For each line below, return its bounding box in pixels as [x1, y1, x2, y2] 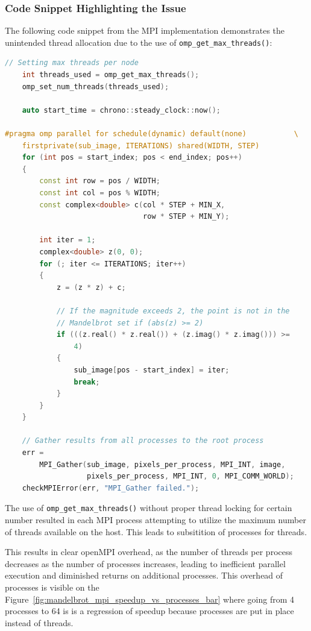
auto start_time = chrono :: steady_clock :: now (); [22, 105, 221, 115]
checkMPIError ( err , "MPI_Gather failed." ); [22, 483, 199, 492]
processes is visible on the [5, 581, 99, 594]
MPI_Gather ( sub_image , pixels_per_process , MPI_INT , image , [39, 460, 286, 469]
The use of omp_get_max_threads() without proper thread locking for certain [5, 501, 292, 514]
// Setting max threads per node [5, 58, 139, 67]
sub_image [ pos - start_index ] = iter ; [74, 365, 230, 374]
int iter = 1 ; [39, 236, 96, 245]
